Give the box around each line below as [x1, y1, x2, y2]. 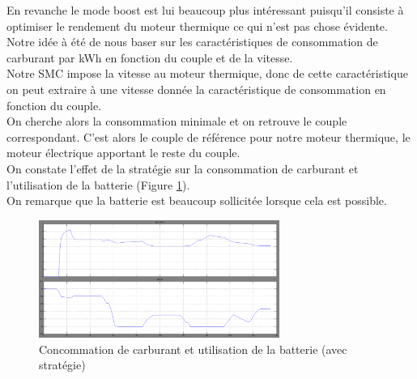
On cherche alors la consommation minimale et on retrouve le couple [6, 113, 347, 130]
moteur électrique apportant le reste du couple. [6, 144, 240, 161]
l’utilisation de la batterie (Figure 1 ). [6, 176, 190, 193]
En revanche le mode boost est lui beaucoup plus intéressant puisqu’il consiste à [6, 2, 404, 18]
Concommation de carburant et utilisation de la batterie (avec [39, 340, 347, 357]
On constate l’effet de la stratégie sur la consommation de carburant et [6, 160, 359, 177]
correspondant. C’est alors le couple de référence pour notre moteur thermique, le [6, 128, 411, 145]
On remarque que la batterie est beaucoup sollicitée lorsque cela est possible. [6, 192, 387, 209]
